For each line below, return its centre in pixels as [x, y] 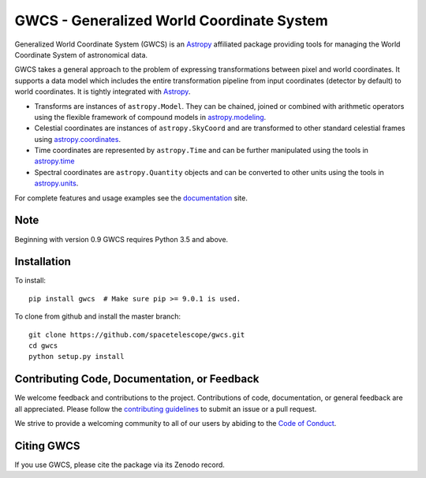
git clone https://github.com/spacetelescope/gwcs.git [137, 334]
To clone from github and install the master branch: [98, 316]
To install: [30, 281]
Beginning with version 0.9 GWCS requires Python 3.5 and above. [121, 239]
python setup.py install [77, 357]
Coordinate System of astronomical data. [81, 54]
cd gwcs [43, 346]
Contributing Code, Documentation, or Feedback [137, 379]
